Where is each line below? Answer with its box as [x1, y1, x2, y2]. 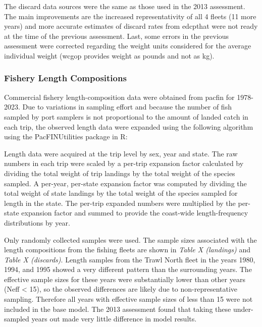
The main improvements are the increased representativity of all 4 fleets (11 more [4, 11, 256, 21]
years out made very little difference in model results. [31, 313, 197, 324]
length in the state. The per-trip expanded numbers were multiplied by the [4, 197, 236, 208]
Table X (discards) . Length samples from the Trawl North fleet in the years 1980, [4, 254, 255, 264]
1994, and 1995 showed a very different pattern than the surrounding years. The [4, 264, 252, 275]
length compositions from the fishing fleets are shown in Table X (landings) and [4, 244, 250, 255]
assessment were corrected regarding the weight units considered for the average [4, 40, 251, 51]
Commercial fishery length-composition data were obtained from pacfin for [4, 91, 235, 102]
